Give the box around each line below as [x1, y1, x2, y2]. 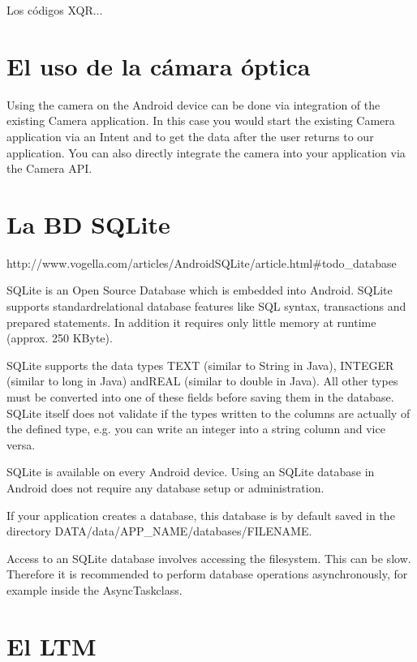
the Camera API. [6, 160, 92, 177]
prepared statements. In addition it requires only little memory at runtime [6, 313, 376, 330]
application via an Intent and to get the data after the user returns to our [6, 127, 374, 144]
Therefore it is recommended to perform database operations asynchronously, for [6, 565, 408, 582]
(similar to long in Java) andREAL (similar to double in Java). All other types [6, 372, 398, 389]
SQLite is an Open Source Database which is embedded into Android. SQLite [6, 282, 393, 299]
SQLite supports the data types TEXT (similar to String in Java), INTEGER [6, 356, 394, 373]
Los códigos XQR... [6, 2, 103, 18]
